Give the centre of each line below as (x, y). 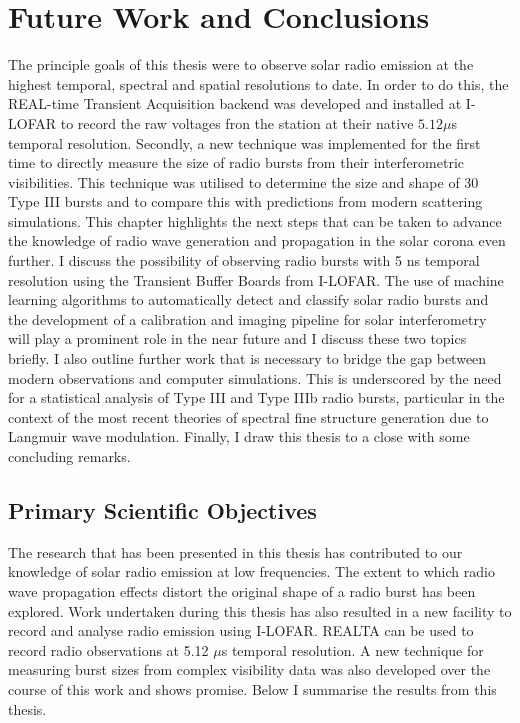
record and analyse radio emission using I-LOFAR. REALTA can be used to (241, 630)
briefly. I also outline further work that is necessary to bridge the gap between (247, 358)
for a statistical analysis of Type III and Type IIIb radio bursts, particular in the (256, 397)
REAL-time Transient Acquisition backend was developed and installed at (235, 103)
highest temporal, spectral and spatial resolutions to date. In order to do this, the (258, 83)
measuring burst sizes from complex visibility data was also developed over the (249, 669)
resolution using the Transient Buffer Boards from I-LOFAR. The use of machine (256, 279)
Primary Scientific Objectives (162, 509)
